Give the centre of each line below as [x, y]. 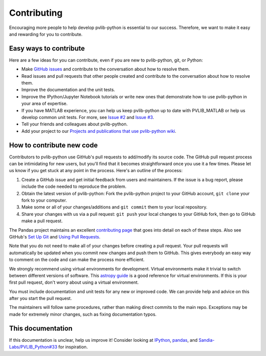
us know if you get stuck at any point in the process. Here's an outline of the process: [96, 171]
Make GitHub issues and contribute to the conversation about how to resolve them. [106, 69]
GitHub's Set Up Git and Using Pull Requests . [55, 237]
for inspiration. [73, 347]
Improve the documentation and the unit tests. [68, 90]
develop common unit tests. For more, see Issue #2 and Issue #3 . [88, 117]
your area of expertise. [45, 104]
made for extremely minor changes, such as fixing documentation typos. [83, 314]
